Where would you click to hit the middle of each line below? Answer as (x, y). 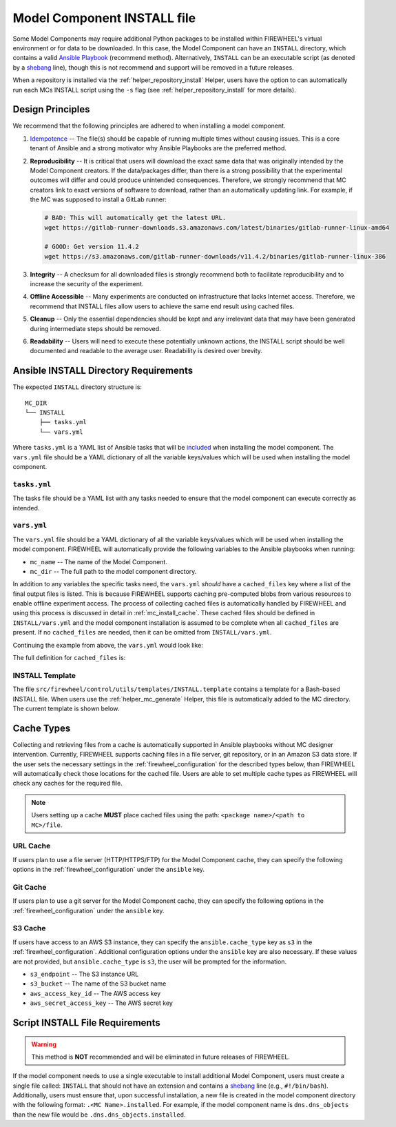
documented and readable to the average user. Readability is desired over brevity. (146, 351)
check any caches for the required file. (68, 784)
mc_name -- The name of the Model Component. (99, 561)
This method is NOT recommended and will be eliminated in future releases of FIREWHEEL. (161, 1057)
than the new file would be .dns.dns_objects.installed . (99, 1115)
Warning (44, 1044)
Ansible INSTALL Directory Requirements (103, 371)
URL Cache (32, 846)
